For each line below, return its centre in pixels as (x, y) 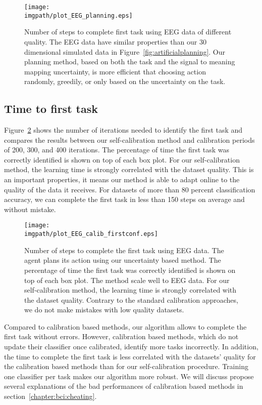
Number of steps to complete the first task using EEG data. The (124, 250)
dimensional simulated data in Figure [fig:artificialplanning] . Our (125, 51)
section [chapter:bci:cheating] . (50, 396)
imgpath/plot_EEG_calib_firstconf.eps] (91, 234)
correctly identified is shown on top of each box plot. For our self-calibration (122, 159)
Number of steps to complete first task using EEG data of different (128, 32)
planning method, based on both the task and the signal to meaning (130, 62)
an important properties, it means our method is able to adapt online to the (122, 179)
